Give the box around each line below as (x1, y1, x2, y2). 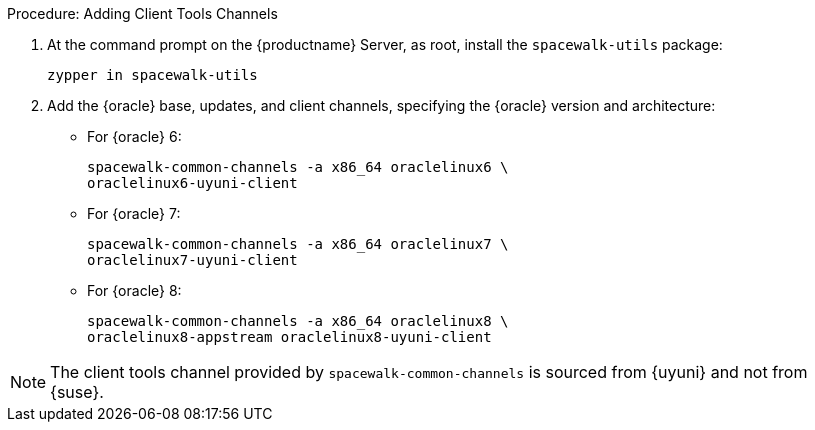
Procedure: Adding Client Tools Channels (7, 5, 278, 22)
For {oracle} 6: (87, 128, 182, 145)
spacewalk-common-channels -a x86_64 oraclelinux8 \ (87, 313, 509, 329)
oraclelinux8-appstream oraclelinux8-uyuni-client (87, 329, 492, 345)
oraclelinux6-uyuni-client (87, 175, 298, 191)
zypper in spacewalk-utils (47, 67, 258, 83)
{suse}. (50, 382, 104, 402)
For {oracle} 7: (87, 205, 181, 222)
